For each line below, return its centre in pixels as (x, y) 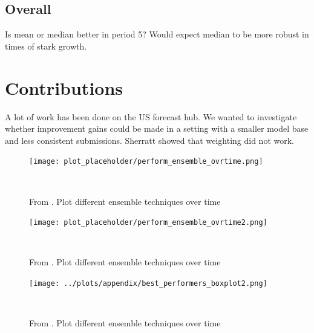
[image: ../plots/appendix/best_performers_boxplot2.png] (148, 283)
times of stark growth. (46, 46)
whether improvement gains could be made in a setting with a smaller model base (157, 128)
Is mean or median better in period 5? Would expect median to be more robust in (157, 34)
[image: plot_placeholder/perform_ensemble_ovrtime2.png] (148, 223)
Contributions (64, 87)
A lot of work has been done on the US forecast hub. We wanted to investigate (151, 116)
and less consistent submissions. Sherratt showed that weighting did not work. (149, 140)
